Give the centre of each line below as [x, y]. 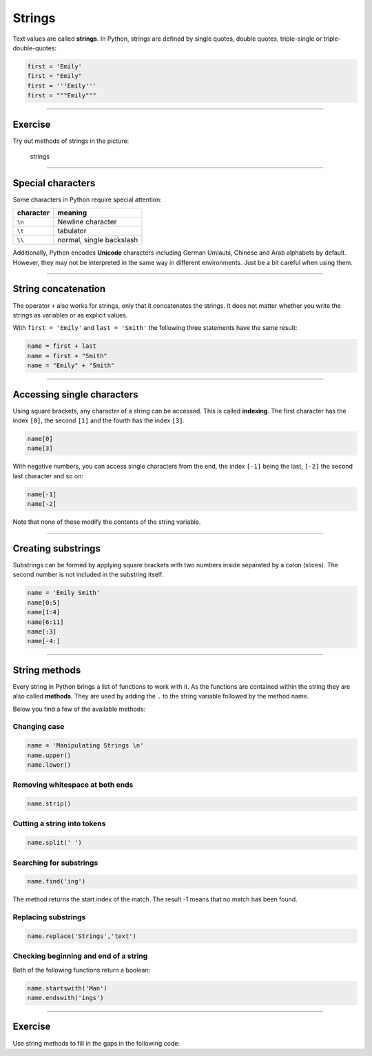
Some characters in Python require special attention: [87, 199]
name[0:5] [44, 603]
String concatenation [59, 289]
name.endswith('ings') [65, 998]
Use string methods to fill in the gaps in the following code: [96, 1043]
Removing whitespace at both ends [73, 785]
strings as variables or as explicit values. [70, 315]
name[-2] [42, 504]
